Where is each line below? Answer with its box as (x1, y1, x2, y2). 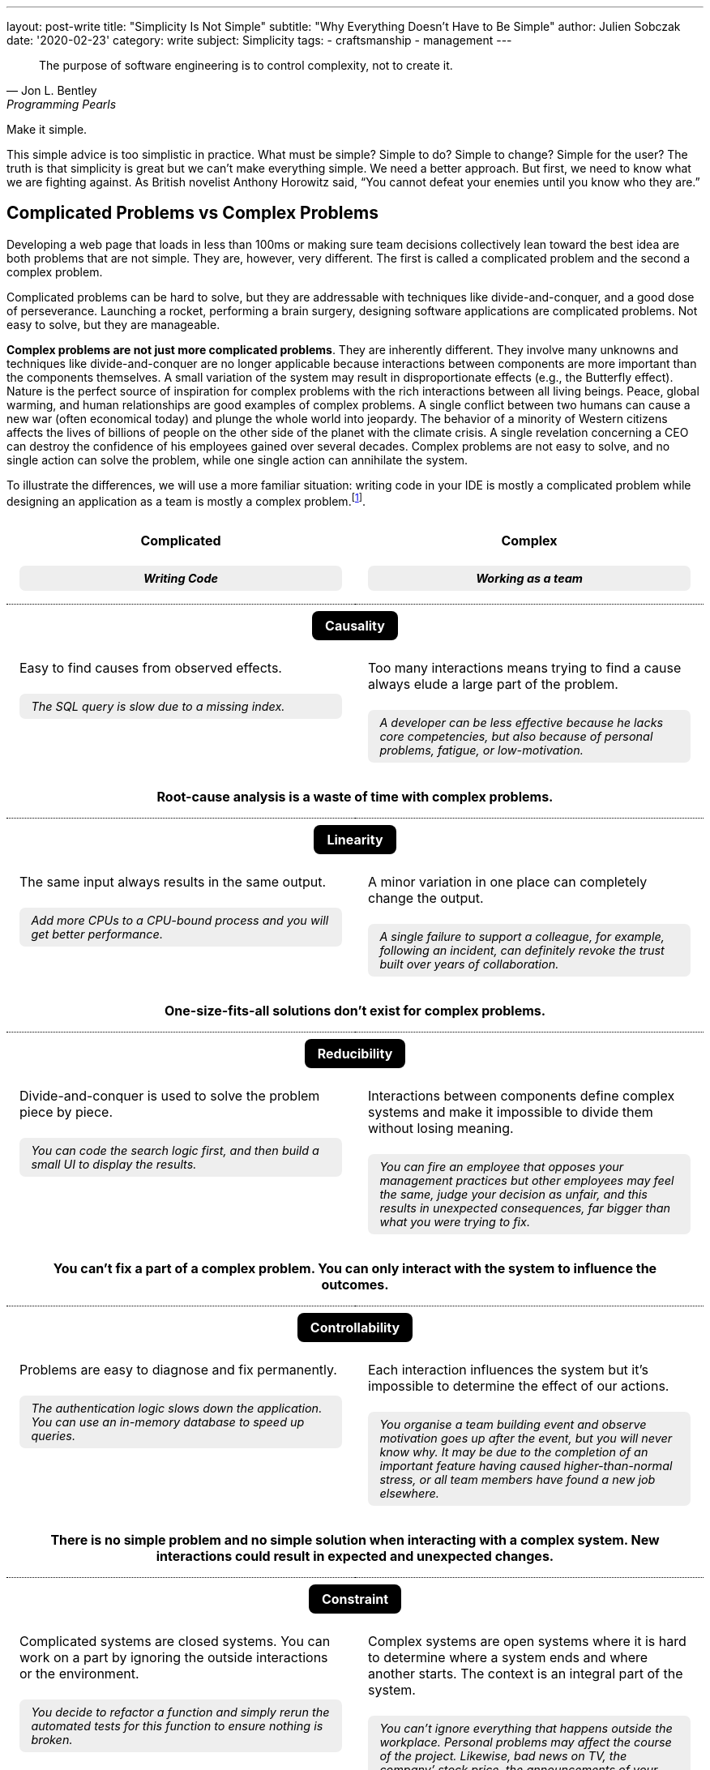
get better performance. (31, 927, 164, 942)
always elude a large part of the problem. (368, 676, 618, 693)
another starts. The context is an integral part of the (368, 1665, 683, 1682)
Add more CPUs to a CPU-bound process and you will (31, 913, 329, 928)
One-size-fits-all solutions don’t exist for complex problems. (164, 1003, 546, 1020)
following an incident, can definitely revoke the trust (379, 943, 665, 958)
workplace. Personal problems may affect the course (379, 1735, 672, 1750)
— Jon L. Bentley (6, 83, 97, 97)
